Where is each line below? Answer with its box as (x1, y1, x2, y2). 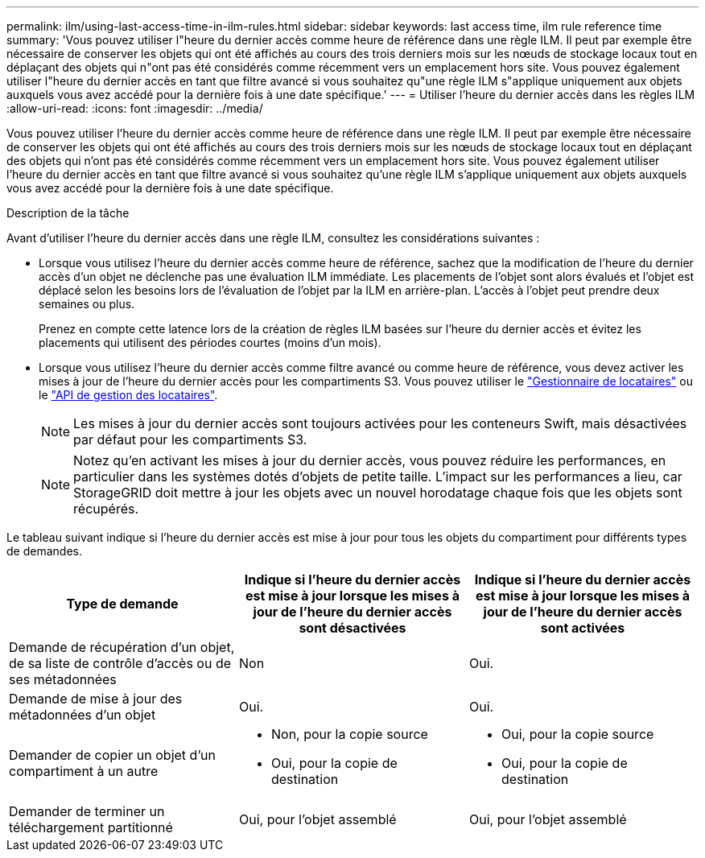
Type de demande (66, 596, 179, 612)
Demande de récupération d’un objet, (9, 639, 235, 655)
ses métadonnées (9, 671, 117, 687)
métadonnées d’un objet (9, 707, 156, 723)
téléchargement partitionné (9, 819, 173, 835)
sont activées (540, 620, 625, 636)
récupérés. (73, 501, 139, 517)
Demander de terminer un (9, 803, 165, 819)
